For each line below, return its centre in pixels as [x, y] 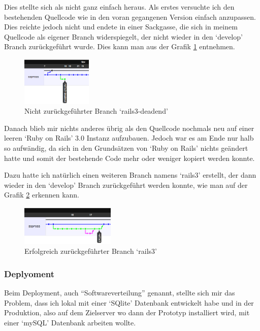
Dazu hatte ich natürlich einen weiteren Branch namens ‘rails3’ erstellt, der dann [130, 175]
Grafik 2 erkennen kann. [42, 195]
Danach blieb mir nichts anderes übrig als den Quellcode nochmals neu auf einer [129, 128]
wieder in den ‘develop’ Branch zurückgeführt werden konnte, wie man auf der [126, 185]
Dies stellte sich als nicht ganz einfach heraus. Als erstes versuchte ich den [119, 7]
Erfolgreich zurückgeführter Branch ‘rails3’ [91, 251]
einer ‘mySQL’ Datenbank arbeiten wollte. [70, 322]
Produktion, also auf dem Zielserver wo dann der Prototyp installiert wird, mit [127, 312]
